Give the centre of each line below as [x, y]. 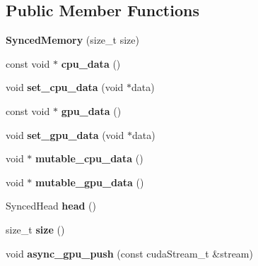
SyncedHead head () [51, 206]
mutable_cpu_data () [89, 158]
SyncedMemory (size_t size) [72, 40]
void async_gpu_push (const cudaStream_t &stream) [129, 253]
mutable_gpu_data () [90, 182]
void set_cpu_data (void [65, 87]
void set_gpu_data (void [65, 134]
